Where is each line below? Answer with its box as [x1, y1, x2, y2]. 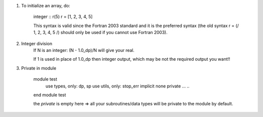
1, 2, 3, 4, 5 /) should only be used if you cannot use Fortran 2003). [33, 30, 168, 35]
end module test [33, 92, 66, 98]
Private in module [21, 65, 56, 71]
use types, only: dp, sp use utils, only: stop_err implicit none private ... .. [45, 83, 189, 89]
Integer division [21, 40, 53, 46]
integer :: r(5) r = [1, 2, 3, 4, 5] [33, 14, 93, 19]
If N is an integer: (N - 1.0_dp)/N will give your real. [33, 47, 135, 53]
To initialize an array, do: [21, 3, 71, 8]
